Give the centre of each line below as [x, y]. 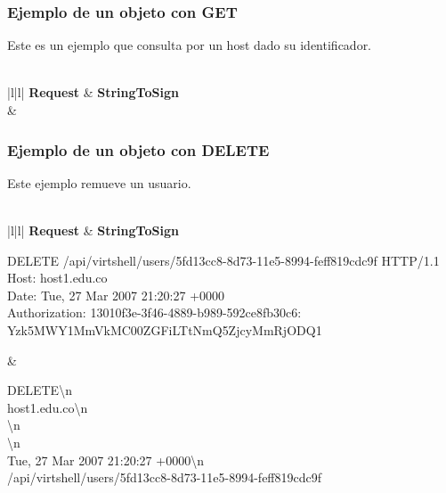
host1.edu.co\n [48, 407]
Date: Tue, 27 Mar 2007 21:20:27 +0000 [116, 295]
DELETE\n [40, 390]
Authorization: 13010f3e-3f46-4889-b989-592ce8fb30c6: [154, 312]
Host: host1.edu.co [57, 278]
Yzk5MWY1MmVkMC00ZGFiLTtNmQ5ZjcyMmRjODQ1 [165, 329]
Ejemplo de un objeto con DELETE [138, 149]
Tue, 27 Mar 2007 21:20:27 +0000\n [105, 460]
